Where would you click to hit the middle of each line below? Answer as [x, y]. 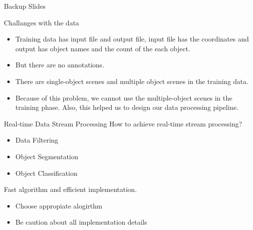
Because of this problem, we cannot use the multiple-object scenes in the [124, 97]
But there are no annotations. [60, 65]
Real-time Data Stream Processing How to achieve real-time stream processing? [123, 123]
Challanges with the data [42, 22]
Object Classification [46, 173]
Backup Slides [25, 6]
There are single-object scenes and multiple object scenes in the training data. [132, 81]
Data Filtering [37, 140]
